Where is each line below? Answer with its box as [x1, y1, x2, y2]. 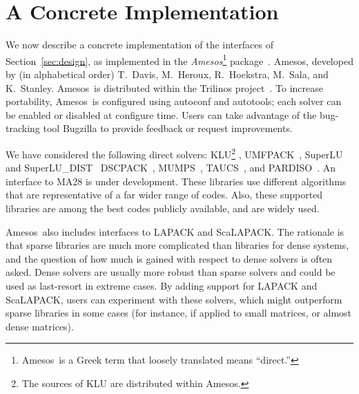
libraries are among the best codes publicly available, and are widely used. [6, 200, 320, 215]
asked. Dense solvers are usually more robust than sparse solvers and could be [6, 265, 336, 279]
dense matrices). [6, 319, 74, 333]
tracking [6, 121, 40, 135]
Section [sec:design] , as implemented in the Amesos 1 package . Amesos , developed [6, 51, 353, 68]
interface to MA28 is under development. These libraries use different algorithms [6, 173, 347, 188]
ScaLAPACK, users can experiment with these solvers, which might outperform [6, 292, 342, 306]
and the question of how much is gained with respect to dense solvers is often [6, 251, 333, 265]
